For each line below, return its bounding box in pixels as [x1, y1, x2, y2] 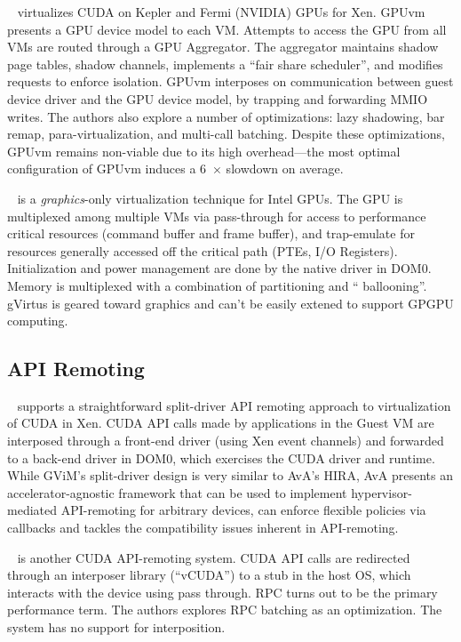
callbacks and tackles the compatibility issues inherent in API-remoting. [7, 518, 399, 537]
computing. [7, 311, 68, 330]
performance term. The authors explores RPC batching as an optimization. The [7, 600, 442, 619]
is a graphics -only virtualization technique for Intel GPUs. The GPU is [17, 189, 403, 207]
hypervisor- [351, 483, 412, 502]
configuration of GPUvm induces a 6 [7, 159, 207, 178]
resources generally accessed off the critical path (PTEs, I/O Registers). [7, 241, 398, 260]
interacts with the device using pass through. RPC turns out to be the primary [7, 582, 438, 601]
